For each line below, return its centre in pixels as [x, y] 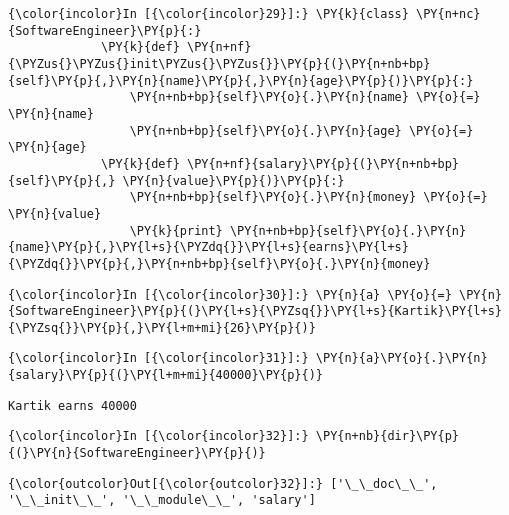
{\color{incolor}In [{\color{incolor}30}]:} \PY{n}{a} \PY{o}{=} [230, 294]
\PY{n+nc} [448, 14]
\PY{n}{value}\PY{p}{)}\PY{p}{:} [233, 180]
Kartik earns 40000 [72, 405]
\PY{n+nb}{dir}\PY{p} [387, 436]
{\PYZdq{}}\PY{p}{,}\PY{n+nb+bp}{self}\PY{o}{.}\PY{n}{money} [219, 263]
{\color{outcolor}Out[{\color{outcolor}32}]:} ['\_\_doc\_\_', [223, 483]
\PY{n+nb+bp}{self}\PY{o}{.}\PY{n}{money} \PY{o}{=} [308, 197]
